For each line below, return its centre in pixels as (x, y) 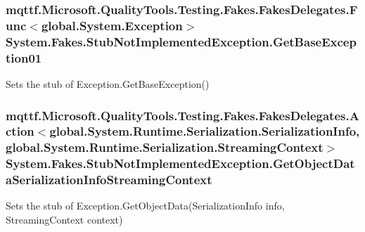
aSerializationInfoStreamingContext (109, 180)
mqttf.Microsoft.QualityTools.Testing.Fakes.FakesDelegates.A (182, 115)
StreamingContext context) (64, 220)
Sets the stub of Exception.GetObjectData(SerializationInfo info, (145, 206)
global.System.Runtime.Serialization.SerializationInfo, (205, 131)
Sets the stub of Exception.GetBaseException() (108, 83)
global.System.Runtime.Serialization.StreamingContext (165, 147)
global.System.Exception (112, 25)
